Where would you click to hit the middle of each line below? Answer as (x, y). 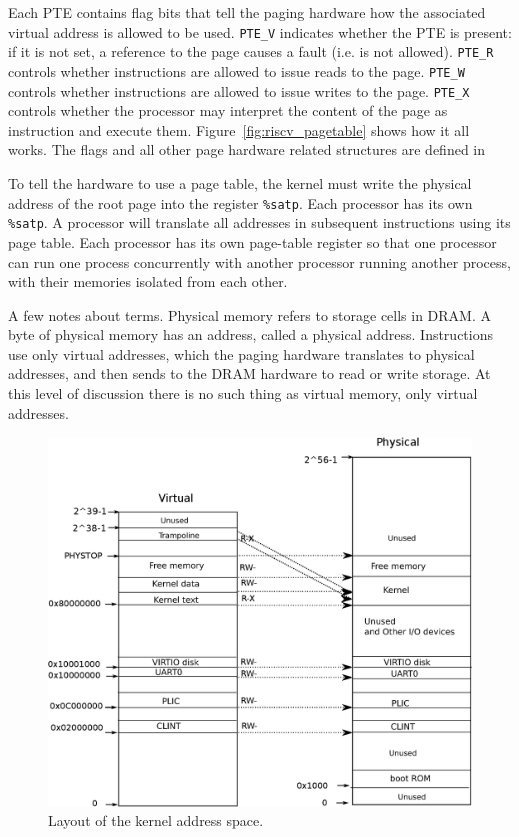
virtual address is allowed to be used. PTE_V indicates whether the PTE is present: (260, 31)
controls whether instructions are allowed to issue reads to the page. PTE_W (236, 70)
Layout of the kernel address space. (156, 820)
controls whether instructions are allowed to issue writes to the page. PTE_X (239, 90)
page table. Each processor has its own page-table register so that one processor (252, 241)
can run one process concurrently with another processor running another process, (259, 261)
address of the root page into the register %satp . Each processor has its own (240, 202)
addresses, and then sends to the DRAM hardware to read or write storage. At (249, 373)
